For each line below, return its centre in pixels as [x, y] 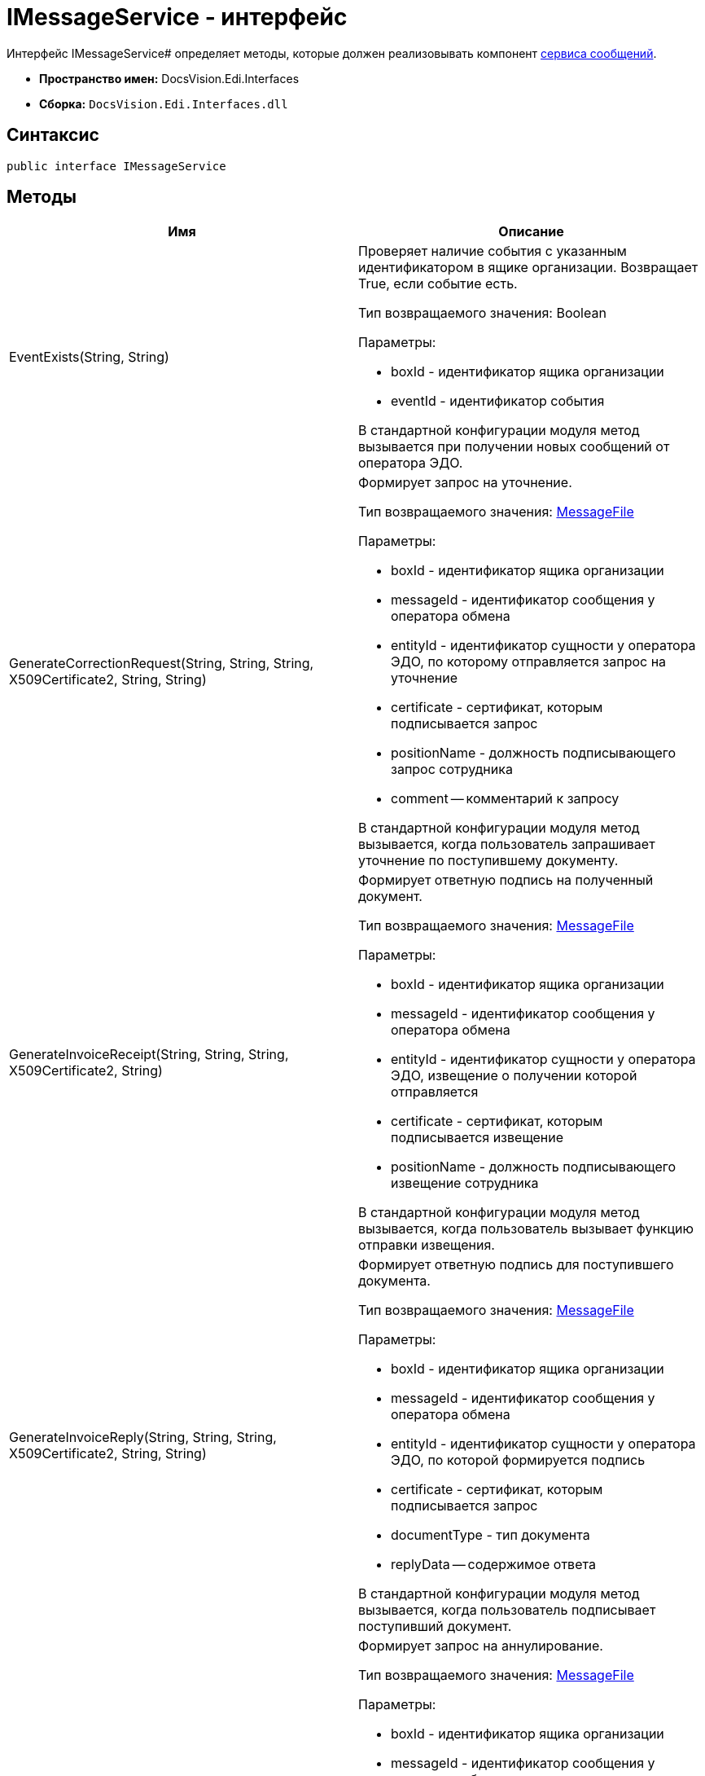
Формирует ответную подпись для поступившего [516, 1265]
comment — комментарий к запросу [505, 799]
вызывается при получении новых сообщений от [514, 447]
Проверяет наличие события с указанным [493, 251]
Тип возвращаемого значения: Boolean [482, 313]
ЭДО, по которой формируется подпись [518, 1460]
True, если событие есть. [438, 284]
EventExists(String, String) [89, 357]
